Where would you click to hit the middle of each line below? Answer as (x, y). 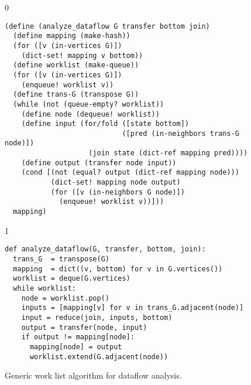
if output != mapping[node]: (78, 337)
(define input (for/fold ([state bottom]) (105, 124)
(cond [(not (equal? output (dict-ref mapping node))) (130, 173)
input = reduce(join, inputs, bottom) (97, 317)
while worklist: (44, 288)
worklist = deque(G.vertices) (72, 279)
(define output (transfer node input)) (99, 163)
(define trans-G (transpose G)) (76, 95)
